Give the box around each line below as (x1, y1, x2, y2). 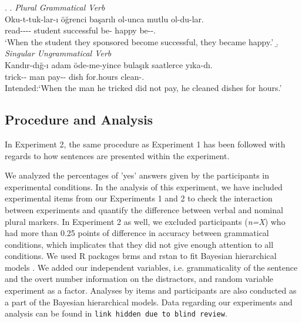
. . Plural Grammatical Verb (5, 1, 105, 13)
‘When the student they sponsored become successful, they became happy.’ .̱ (5, 35, 278, 48)
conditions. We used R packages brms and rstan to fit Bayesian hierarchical (5, 250, 277, 262)
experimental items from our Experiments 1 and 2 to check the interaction (5, 192, 273, 204)
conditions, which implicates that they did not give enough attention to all (5, 238, 274, 250)
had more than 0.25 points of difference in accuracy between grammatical (5, 227, 269, 239)
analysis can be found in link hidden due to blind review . (5, 307, 227, 319)
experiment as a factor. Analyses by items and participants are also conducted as (5, 284, 297, 297)
